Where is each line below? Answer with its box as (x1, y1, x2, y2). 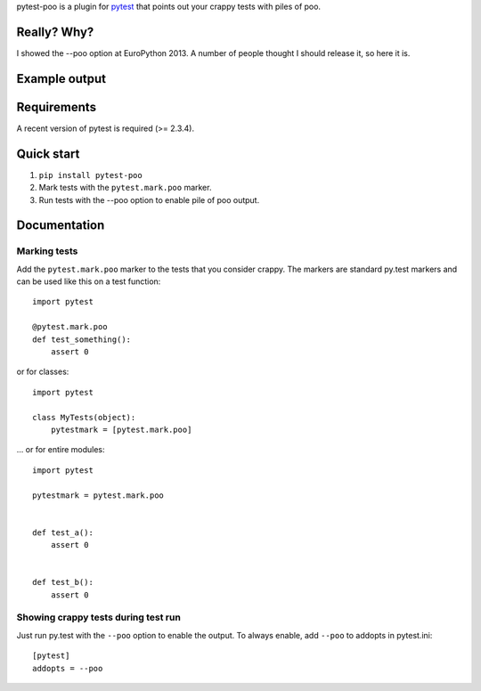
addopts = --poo (32, 663, 103, 673)
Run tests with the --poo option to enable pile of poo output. (38, 194, 260, 205)
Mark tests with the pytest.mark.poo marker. (38, 183, 212, 193)
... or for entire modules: (16, 444, 106, 455)
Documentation (16, 218, 105, 233)
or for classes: (16, 366, 69, 378)
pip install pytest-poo (38, 170, 143, 180)
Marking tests (16, 245, 78, 257)
